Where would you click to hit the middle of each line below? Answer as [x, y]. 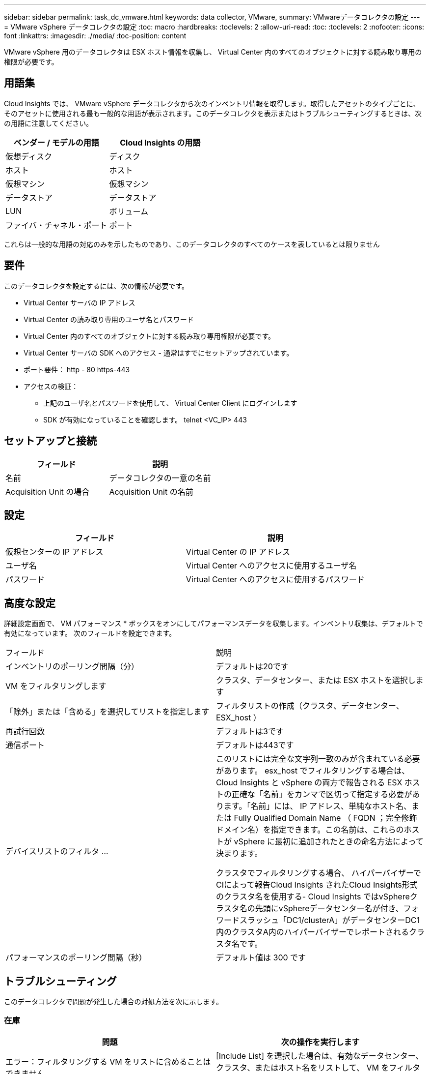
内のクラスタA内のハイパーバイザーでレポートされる [312, 932]
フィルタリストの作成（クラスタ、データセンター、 [310, 706]
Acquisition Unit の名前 [151, 492]
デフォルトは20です [252, 667]
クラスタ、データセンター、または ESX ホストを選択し [316, 680]
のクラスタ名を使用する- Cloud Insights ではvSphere [313, 897]
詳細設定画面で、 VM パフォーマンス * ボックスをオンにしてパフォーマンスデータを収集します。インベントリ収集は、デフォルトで [214, 624]
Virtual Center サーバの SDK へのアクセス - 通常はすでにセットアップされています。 [159, 353]
